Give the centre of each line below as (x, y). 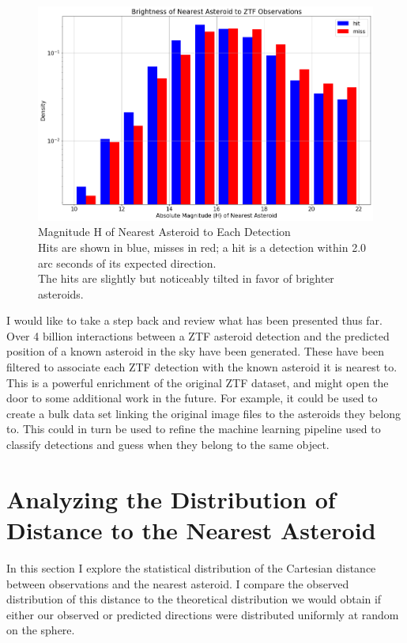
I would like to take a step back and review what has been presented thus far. (194, 320)
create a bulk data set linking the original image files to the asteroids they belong (203, 413)
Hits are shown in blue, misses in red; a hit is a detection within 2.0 (202, 247)
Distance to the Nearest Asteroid (191, 530)
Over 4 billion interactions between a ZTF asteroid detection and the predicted (198, 335)
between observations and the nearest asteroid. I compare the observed (178, 583)
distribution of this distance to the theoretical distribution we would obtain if (194, 599)
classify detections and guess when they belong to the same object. (168, 445)
